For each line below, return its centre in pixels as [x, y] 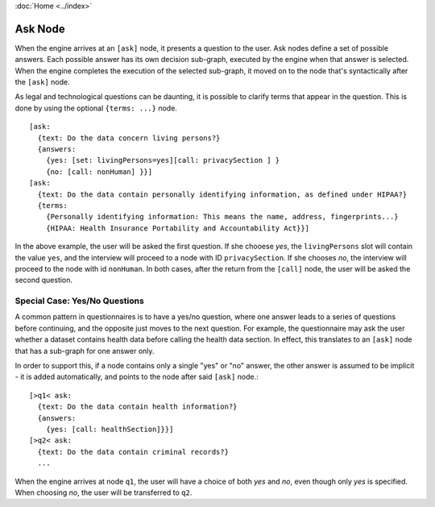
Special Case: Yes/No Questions [79, 301]
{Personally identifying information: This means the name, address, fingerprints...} [222, 217]
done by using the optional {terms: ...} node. [96, 108]
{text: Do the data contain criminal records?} [133, 452]
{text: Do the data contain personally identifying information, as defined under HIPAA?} [222, 194]
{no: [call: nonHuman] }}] [99, 172]
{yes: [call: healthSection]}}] [110, 429]
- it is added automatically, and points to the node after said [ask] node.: [137, 377]
